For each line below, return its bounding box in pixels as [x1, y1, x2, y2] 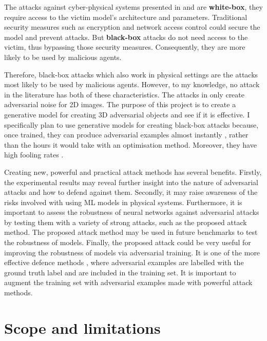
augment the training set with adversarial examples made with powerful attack [4, 277, 253, 288]
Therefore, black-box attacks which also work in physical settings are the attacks [4, 69, 258, 79]
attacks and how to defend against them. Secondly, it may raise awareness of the [4, 187, 258, 197]
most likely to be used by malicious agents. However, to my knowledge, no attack [4, 79, 260, 90]
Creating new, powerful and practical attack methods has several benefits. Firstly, [4, 166, 262, 177]
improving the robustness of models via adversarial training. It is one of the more [4, 247, 260, 257]
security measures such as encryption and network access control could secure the [4, 22, 260, 32]
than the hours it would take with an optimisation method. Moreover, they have [4, 139, 257, 150]
